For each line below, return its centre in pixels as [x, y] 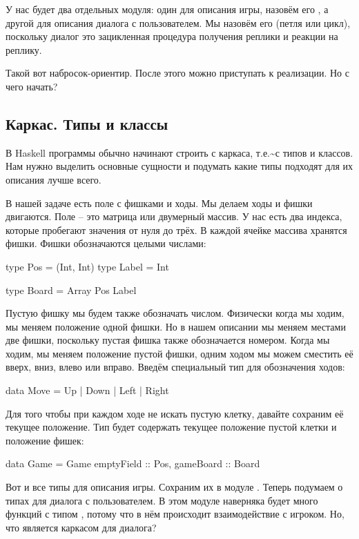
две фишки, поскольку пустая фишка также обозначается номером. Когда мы [168, 340]
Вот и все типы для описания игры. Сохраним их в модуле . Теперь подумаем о [174, 487]
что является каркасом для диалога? [81, 527]
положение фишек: [45, 440]
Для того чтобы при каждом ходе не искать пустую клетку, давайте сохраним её [175, 413]
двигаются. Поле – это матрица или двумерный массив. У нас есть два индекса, [174, 216]
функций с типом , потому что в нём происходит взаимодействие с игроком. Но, [175, 514]
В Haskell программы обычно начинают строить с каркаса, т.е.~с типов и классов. [179, 152]
